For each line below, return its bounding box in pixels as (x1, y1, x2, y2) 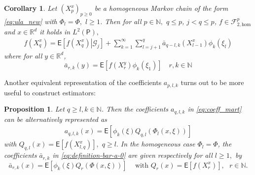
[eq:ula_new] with (4, 16, 57, 26)
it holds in (39, 27, 71, 37)
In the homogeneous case (120, 139, 195, 149)
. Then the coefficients (101, 104, 169, 114)
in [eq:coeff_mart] (187, 104, 242, 114)
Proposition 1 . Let (4, 104, 65, 114)
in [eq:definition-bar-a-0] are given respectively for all (52, 150, 213, 160)
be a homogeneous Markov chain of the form (94, 3, 228, 13)
